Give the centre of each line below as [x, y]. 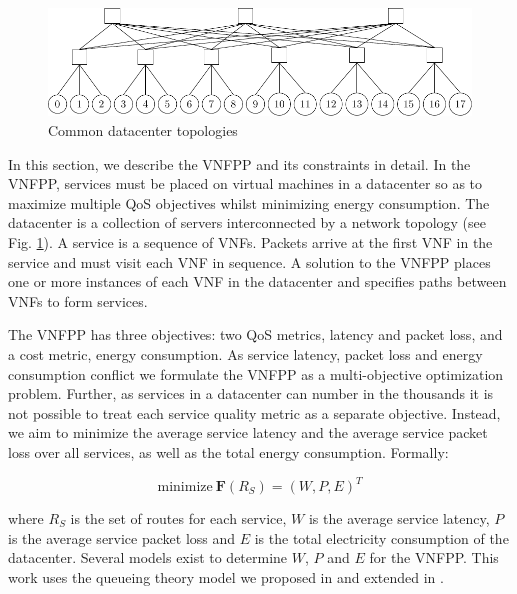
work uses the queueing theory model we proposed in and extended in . [226, 576]
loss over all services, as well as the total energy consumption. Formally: [228, 451]
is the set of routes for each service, [178, 518]
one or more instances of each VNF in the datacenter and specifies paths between [257, 281]
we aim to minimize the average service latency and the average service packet [248, 432]
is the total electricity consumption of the [381, 537]
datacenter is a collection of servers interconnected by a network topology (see [247, 222]
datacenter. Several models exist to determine [148, 557]
